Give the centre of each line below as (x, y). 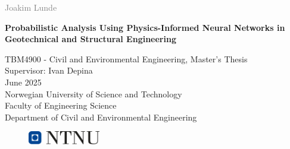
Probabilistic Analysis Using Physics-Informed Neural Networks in (145, 27)
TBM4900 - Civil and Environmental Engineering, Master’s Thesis (126, 58)
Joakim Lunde (31, 7)
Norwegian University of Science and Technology (93, 93)
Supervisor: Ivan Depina (49, 70)
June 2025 (23, 82)
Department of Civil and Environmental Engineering (101, 117)
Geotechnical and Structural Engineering (91, 39)
